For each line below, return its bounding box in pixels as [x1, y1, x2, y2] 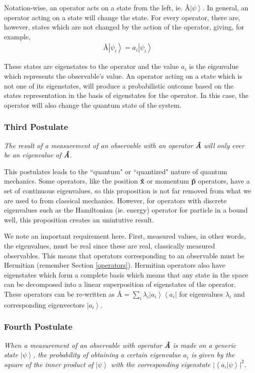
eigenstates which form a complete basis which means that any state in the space [4, 269, 249, 280]
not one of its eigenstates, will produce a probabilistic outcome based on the [4, 80, 234, 91]
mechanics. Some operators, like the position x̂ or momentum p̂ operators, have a [4, 176, 250, 186]
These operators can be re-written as [4, 288, 115, 299]
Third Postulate [4, 121, 68, 133]
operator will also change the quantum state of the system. [4, 99, 182, 110]
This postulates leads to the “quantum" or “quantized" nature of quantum [4, 166, 227, 176]
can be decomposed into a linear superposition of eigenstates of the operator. [4, 279, 236, 289]
